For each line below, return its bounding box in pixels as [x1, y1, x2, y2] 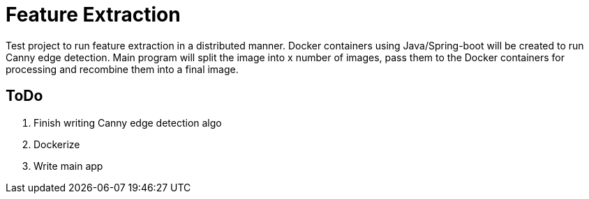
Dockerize [33, 138, 80, 150]
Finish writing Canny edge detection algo [33, 116, 222, 129]
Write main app [33, 159, 103, 172]
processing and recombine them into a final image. [6, 63, 239, 75]
